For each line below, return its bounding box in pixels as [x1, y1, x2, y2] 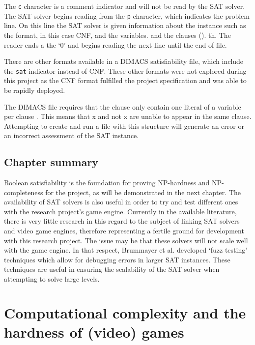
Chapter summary [4, 154, 99, 170]
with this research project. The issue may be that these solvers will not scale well [4, 235, 248, 245]
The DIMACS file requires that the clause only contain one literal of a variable [4, 101, 241, 112]
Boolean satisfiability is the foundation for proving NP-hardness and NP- [4, 177, 224, 188]
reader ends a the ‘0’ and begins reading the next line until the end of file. [4, 39, 227, 50]
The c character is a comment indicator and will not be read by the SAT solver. [4, 1, 245, 11]
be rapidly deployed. [4, 85, 65, 95]
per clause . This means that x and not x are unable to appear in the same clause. [4, 111, 252, 121]
